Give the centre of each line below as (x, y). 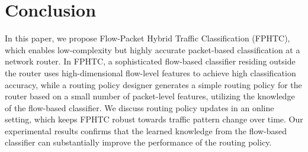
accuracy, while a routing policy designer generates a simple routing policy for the (153, 84)
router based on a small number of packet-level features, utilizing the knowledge (150, 96)
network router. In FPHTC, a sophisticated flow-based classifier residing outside (150, 61)
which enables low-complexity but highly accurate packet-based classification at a (153, 49)
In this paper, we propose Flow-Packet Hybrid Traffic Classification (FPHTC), (147, 38)
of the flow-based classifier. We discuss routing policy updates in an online (139, 107)
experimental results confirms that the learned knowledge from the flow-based (146, 130)
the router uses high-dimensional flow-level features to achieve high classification (150, 72)
